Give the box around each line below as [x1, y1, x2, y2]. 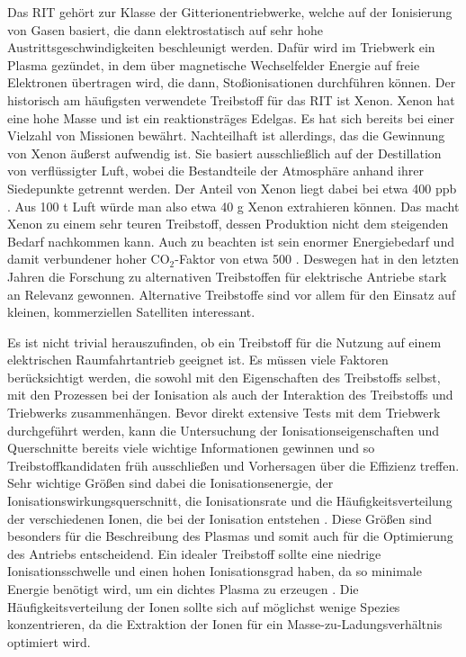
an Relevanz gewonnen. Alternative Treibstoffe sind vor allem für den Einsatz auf [7, 284, 456, 303]
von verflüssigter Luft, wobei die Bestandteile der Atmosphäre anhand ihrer [7, 161, 424, 180]
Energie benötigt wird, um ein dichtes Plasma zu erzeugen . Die [7, 580, 359, 598]
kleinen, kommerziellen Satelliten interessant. [7, 302, 255, 321]
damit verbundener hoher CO [7, 249, 170, 268]
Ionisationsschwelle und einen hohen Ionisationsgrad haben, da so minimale [7, 562, 422, 580]
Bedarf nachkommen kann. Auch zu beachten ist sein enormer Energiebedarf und [7, 231, 454, 250]
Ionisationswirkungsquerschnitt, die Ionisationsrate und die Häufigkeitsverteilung [7, 491, 453, 510]
